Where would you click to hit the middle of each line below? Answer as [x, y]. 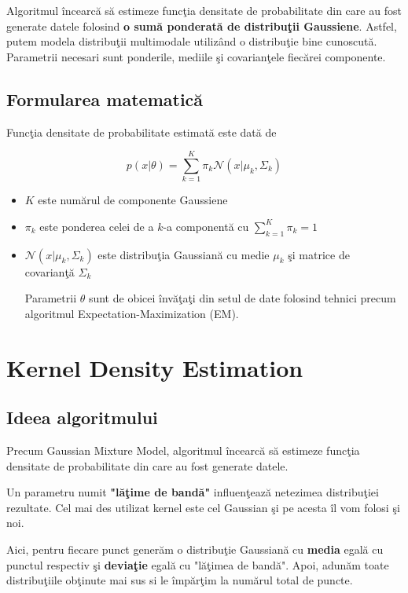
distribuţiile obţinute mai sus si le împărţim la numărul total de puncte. [180, 580]
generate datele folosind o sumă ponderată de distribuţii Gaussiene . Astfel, [202, 26]
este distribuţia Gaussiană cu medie [184, 254]
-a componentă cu [206, 226]
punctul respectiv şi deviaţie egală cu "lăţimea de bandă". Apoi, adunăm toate [198, 564]
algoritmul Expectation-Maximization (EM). [132, 313]
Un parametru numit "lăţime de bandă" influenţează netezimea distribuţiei [193, 492]
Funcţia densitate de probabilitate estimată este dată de [142, 132]
